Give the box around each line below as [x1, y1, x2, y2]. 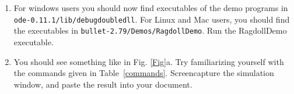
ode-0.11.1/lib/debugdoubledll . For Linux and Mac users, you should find [13, 13, 290, 25]
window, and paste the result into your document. [13, 78, 192, 90]
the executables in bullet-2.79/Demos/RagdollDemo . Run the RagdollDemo [13, 24, 287, 37]
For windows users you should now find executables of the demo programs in [13, 2, 288, 13]
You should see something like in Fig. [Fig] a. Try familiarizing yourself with [13, 55, 284, 67]
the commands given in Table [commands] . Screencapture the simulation [13, 67, 274, 79]
